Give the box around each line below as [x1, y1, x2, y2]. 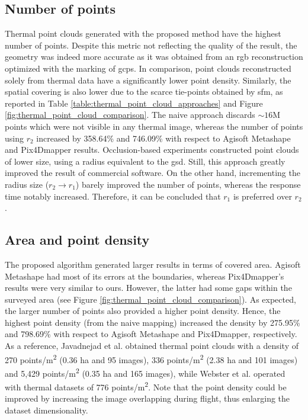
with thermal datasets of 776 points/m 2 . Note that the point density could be [5, 379, 287, 393]
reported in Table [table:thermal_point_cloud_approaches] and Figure [5, 97, 263, 109]
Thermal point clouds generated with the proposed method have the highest [5, 27, 281, 40]
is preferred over [233, 190, 292, 202]
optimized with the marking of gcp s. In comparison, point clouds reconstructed [5, 62, 291, 74]
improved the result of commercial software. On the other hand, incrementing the [5, 166, 300, 179]
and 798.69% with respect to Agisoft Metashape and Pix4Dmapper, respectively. [5, 328, 297, 340]
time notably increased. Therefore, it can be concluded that [5, 190, 221, 202]
